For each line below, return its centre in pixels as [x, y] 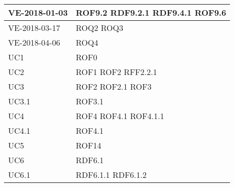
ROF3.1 [89, 101]
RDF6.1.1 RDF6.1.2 [111, 175]
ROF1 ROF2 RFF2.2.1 [116, 72]
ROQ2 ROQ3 [99, 28]
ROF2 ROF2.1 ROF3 [113, 86]
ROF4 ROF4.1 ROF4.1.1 [120, 116]
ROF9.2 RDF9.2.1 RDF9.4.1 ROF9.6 [151, 12]
